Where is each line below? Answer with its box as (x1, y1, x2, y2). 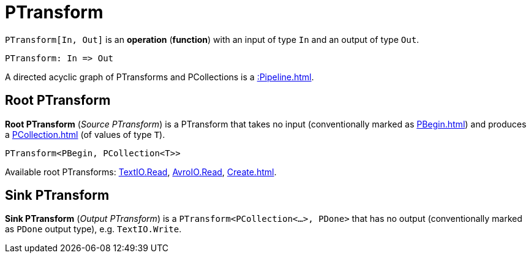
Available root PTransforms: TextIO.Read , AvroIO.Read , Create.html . (5, 166, 277, 177)
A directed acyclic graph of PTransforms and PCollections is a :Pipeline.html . (5, 71, 314, 82)
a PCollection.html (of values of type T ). (5, 129, 165, 140)
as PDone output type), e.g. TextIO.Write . (5, 224, 182, 235)
